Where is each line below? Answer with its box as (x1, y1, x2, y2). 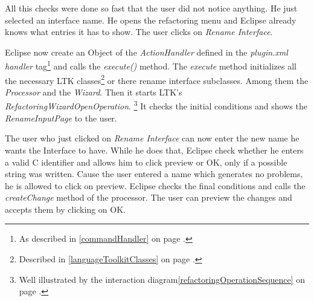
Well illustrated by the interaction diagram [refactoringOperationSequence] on (19, 273, 306, 285)
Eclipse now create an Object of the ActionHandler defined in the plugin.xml (5, 45, 288, 58)
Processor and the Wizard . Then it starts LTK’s (5, 85, 182, 98)
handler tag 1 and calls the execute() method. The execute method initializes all (5, 58, 296, 73)
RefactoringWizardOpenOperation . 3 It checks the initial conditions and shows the (5, 98, 307, 112)
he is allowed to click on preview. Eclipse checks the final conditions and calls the (5, 179, 306, 192)
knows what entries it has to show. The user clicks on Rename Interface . (5, 25, 273, 38)
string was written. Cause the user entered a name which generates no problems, (5, 167, 303, 180)
